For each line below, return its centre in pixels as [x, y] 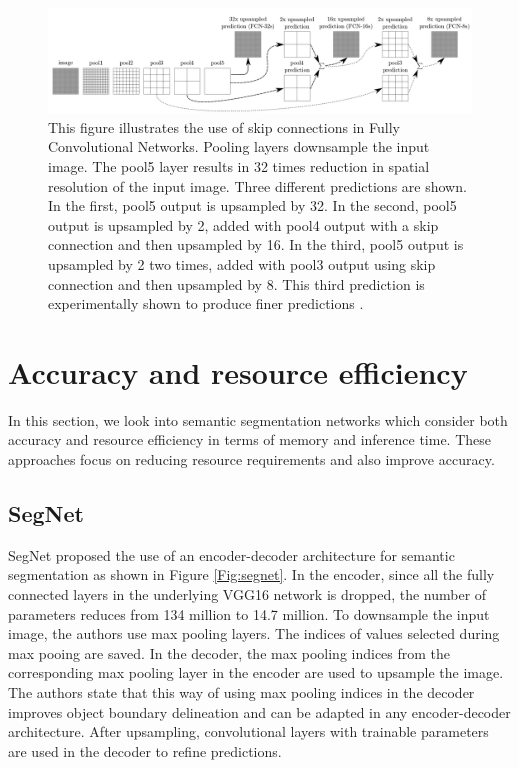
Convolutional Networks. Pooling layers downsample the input [239, 146]
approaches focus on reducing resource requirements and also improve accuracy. [251, 459]
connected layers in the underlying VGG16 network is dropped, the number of [247, 594]
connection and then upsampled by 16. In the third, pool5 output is [256, 244]
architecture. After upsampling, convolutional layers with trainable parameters [248, 731]
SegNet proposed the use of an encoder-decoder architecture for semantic [231, 554]
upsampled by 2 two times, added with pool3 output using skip [242, 263]
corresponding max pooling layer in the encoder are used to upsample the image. [256, 672]
